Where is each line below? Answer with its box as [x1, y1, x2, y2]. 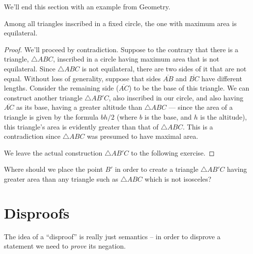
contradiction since [4, 131, 60, 141]
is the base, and [144, 111, 192, 122]
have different [201, 73, 242, 83]
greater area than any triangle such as [4, 173, 118, 184]
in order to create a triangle [114, 164, 198, 174]
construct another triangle [4, 92, 83, 102]
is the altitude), [200, 111, 247, 122]
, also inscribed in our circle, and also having [109, 92, 244, 102]
